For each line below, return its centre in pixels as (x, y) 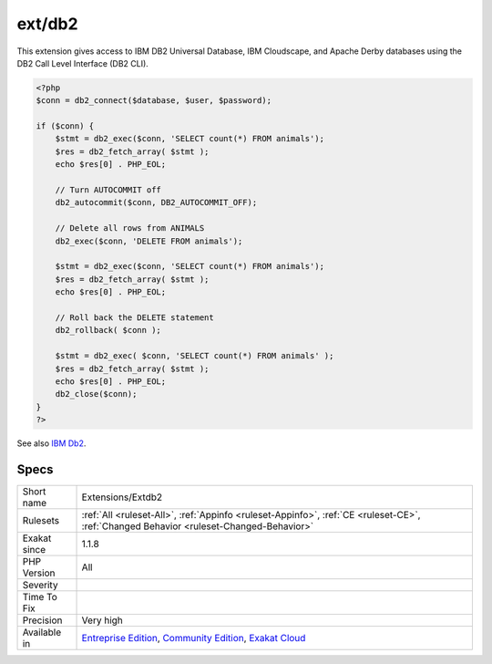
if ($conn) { (65, 126)
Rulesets (41, 520)
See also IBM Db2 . (51, 443)
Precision (42, 620)
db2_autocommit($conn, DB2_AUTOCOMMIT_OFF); (156, 202)
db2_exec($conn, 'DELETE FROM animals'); (149, 241)
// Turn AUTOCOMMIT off (108, 190)
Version (39, 573)
